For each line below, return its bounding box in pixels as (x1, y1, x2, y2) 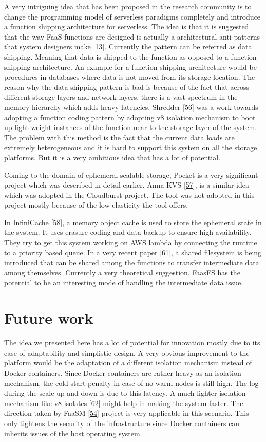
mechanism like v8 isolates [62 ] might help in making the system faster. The (4, 397, 243, 408)
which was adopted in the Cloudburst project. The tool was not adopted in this (4, 189, 255, 200)
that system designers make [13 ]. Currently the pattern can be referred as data (4, 41, 252, 52)
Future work (4, 307, 93, 328)
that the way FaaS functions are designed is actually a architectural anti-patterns (4, 31, 260, 42)
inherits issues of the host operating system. (4, 428, 142, 438)
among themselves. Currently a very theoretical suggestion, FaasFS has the (4, 267, 240, 278)
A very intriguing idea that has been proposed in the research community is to (4, 1, 252, 11)
